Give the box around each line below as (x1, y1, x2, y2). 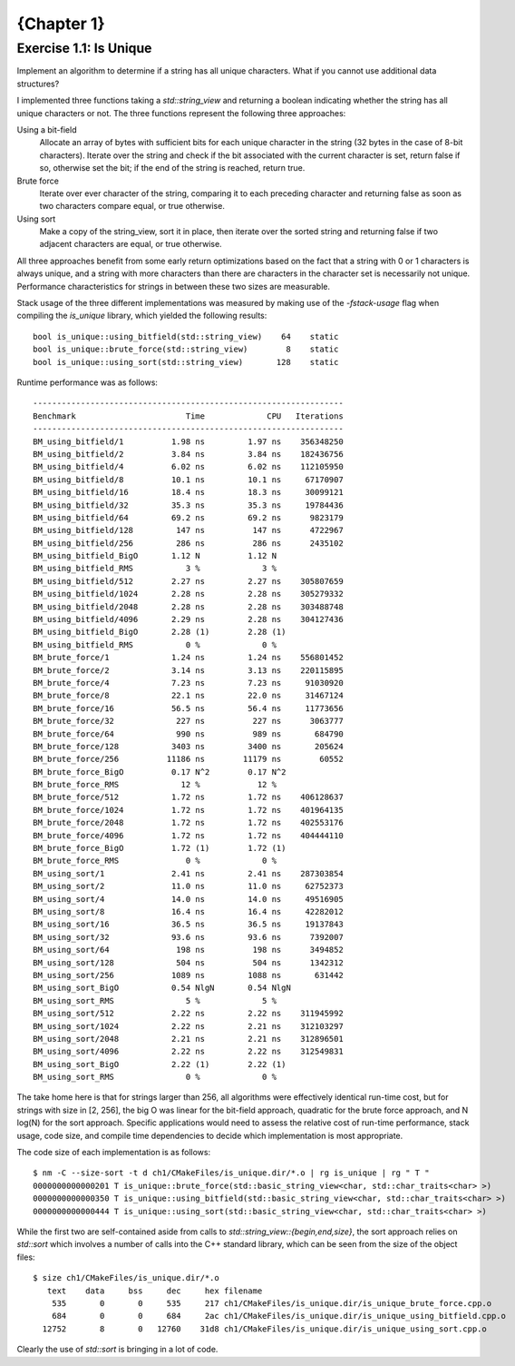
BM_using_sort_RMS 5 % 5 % (33, 995, 277, 1005)
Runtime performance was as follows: (16, 377, 159, 388)
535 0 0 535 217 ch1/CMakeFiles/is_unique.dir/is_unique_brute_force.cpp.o (51, 1298, 492, 1308)
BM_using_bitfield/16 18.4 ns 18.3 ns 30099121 (33, 487, 344, 498)
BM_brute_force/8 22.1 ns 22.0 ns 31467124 (33, 690, 344, 701)
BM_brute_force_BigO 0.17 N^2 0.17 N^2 (33, 767, 287, 777)
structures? (16, 78, 60, 89)
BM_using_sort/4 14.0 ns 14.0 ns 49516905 (33, 894, 344, 904)
